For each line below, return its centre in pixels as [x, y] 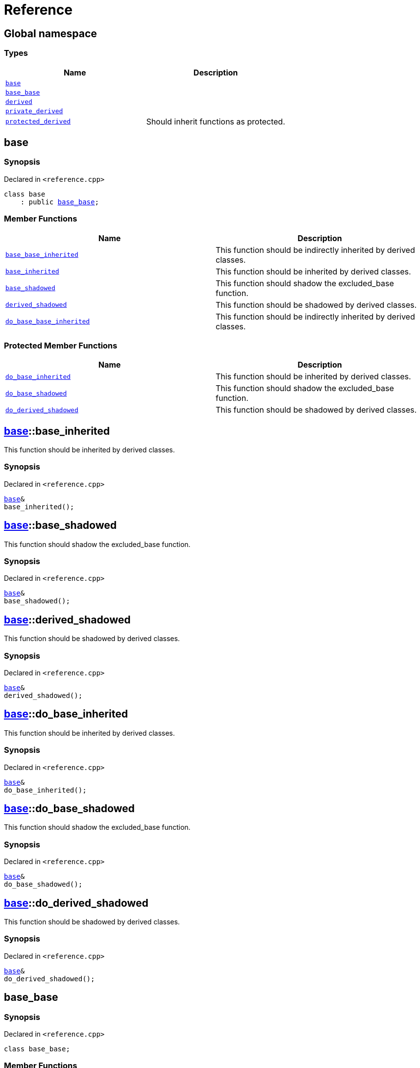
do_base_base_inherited [48, 322]
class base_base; [37, 1049]
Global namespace [50, 33]
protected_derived [38, 122]
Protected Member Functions [61, 345]
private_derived [34, 111]
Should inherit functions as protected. [216, 121]
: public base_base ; [60, 202]
